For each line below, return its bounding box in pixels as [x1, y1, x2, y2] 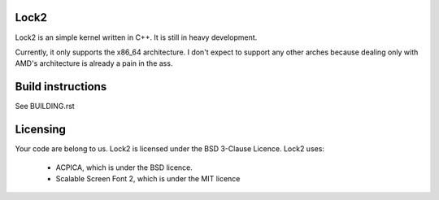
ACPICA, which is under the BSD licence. [55, 163, 193, 172]
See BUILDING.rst [15, 102, 75, 111]
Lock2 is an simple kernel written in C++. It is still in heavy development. [15, 33, 258, 42]
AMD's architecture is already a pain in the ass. [15, 59, 173, 68]
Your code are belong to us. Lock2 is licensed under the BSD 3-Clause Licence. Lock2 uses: [15, 144, 325, 154]
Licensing [15, 123, 67, 137]
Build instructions [15, 80, 107, 93]
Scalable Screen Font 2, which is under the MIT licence [55, 173, 241, 183]
